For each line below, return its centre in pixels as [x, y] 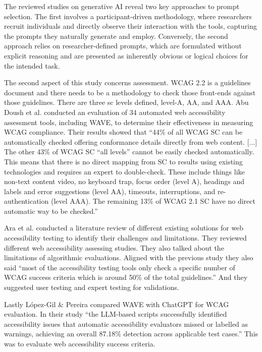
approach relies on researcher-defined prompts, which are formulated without [123, 46]
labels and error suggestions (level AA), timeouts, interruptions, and [110, 191]
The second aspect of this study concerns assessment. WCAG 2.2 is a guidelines [127, 82]
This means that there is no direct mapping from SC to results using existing [123, 161]
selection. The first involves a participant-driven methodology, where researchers [128, 16]
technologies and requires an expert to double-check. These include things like [124, 171]
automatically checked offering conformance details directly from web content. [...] [131, 141]
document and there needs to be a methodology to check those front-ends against [130, 92]
